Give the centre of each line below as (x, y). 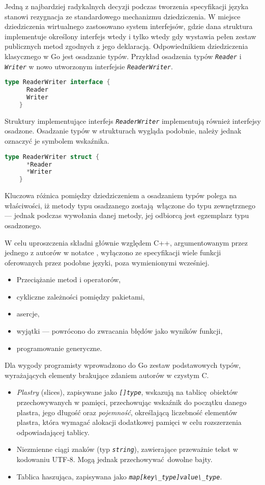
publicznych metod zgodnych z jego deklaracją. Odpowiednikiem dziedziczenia (126, 46)
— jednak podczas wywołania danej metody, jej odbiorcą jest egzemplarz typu (127, 215)
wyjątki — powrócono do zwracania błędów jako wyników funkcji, (120, 331)
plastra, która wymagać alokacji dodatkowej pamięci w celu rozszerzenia (129, 422)
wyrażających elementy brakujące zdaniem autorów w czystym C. (107, 375)
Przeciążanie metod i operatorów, (69, 279)
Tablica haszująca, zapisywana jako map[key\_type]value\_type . (119, 476)
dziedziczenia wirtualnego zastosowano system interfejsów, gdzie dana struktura (129, 26)
